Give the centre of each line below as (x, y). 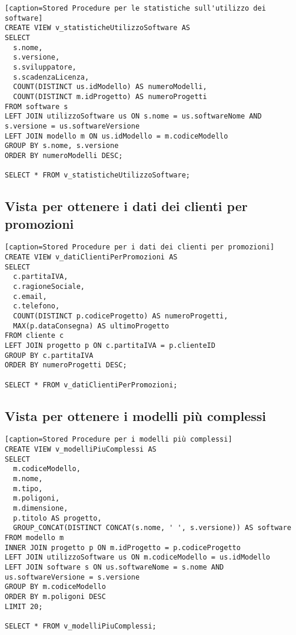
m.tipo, (28, 488)
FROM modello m (34, 538)
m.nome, (28, 479)
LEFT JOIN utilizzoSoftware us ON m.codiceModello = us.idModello (138, 557)
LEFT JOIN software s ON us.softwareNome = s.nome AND (114, 567)
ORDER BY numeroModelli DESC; (64, 155)
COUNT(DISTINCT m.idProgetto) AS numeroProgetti (110, 96)
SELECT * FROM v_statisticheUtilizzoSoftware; (97, 175)
